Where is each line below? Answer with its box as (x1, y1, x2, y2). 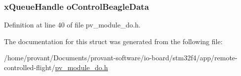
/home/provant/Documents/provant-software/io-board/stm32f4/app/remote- (4, 52, 238, 63)
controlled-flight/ (4, 62, 55, 72)
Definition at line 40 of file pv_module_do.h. (4, 20, 141, 30)
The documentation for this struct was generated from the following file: (4, 36, 223, 46)
